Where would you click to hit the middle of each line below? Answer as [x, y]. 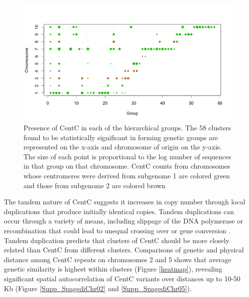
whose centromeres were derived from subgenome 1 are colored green [127, 176]
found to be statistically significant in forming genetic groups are [121, 137]
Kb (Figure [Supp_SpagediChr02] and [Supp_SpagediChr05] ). [98, 288]
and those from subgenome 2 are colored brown [95, 185]
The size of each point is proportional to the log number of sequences [127, 156]
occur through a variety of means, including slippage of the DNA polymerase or [124, 221]
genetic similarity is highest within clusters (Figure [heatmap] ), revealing [113, 269]
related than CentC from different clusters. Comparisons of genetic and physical [124, 250]
